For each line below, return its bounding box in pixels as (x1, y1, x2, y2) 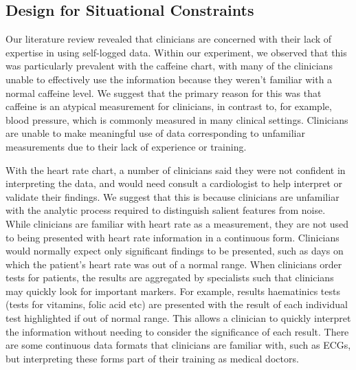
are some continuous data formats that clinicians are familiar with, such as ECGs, (5, 338, 351, 352)
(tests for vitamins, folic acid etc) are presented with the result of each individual (5, 297, 348, 312)
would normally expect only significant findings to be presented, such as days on (5, 243, 344, 258)
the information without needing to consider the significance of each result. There (5, 324, 349, 338)
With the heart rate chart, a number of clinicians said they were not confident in (5, 162, 346, 177)
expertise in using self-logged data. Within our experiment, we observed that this (5, 45, 347, 59)
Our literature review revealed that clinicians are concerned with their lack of (5, 32, 332, 46)
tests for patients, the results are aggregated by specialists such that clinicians (5, 270, 334, 285)
